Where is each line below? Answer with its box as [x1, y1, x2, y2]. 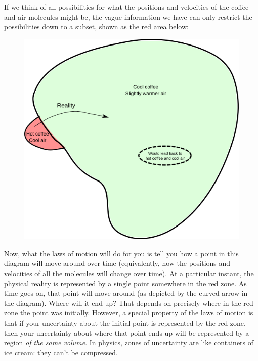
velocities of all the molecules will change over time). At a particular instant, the [4, 268, 254, 279]
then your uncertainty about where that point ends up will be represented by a [4, 327, 249, 338]
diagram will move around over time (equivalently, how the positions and [4, 258, 231, 268]
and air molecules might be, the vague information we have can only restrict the [4, 11, 252, 22]
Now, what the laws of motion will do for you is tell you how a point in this [4, 248, 239, 258]
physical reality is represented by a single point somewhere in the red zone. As [4, 278, 247, 288]
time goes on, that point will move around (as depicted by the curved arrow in [4, 288, 248, 298]
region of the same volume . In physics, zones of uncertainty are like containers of [4, 337, 254, 348]
